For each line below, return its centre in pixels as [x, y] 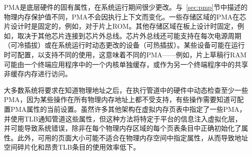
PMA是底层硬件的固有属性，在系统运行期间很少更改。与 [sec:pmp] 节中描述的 [126, 7]
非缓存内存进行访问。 [38, 74]
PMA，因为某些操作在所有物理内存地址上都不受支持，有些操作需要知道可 [120, 99]
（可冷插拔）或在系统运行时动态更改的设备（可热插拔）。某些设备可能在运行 [124, 45]
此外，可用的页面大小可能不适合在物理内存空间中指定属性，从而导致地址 [133, 137]
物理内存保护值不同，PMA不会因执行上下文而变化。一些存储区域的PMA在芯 [125, 16]
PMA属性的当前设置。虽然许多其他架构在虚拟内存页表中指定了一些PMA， [128, 109]
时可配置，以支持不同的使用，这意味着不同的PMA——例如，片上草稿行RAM [125, 54]
